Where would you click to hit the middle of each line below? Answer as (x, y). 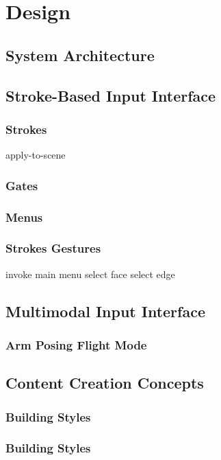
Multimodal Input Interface (105, 311)
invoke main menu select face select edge (90, 274)
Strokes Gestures (53, 248)
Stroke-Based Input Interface (111, 95)
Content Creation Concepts (105, 383)
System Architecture (80, 55)
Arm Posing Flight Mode (76, 344)
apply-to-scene (36, 155)
